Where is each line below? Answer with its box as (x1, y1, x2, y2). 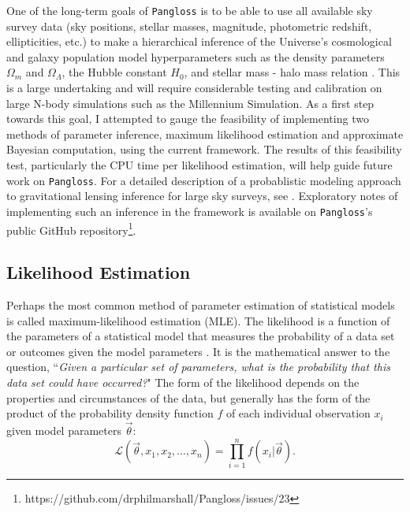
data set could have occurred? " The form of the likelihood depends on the (6, 373, 360, 390)
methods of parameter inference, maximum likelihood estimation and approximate (6, 125, 404, 142)
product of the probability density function (6, 405, 214, 421)
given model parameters (6, 421, 121, 438)
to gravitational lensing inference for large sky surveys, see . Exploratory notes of (6, 187, 398, 204)
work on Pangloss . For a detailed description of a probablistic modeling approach (6, 172, 401, 188)
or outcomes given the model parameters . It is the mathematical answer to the (6, 343, 390, 359)
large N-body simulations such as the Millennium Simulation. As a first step (6, 95, 375, 111)
